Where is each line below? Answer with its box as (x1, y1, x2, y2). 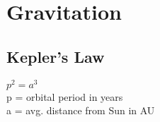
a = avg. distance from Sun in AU (6, 103, 155, 118)
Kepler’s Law (6, 45, 105, 67)
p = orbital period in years (6, 89, 123, 104)
